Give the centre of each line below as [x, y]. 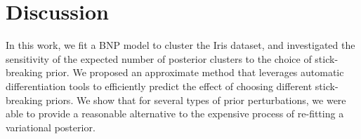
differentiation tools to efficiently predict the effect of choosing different [159, 86]
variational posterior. [51, 127]
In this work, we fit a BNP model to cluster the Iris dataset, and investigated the [180, 45]
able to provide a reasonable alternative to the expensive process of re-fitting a [175, 114]
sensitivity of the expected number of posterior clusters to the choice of [159, 58]
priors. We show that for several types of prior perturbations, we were [196, 100]
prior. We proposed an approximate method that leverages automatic [195, 72]
